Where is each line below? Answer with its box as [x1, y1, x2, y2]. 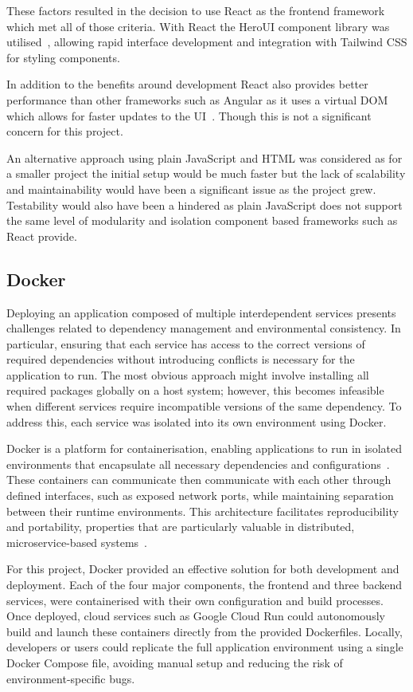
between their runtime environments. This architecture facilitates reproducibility [6, 502, 399, 519]
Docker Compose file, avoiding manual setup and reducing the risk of [6, 654, 343, 670]
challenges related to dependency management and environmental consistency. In [6, 320, 401, 336]
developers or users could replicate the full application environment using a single [6, 639, 403, 655]
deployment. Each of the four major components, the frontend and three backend [6, 576, 403, 593]
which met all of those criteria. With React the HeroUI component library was [6, 18, 390, 34]
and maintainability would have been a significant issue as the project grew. [6, 180, 376, 197]
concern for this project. [6, 123, 123, 140]
